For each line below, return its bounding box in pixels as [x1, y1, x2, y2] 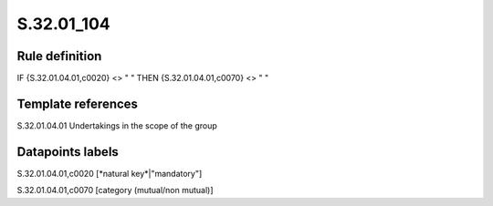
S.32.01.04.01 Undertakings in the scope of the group [16, 119, 218, 131]
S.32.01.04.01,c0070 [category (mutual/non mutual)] [16, 185, 214, 196]
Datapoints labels [16, 144, 119, 160]
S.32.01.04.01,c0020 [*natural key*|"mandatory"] [16, 168, 203, 179]
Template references [16, 96, 139, 111]
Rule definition [16, 48, 102, 64]
